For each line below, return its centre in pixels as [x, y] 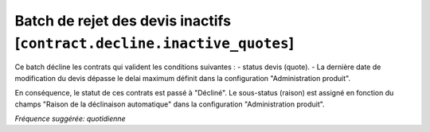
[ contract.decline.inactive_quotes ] [154, 43]
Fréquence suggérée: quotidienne [70, 118]
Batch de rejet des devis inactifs [123, 21]
